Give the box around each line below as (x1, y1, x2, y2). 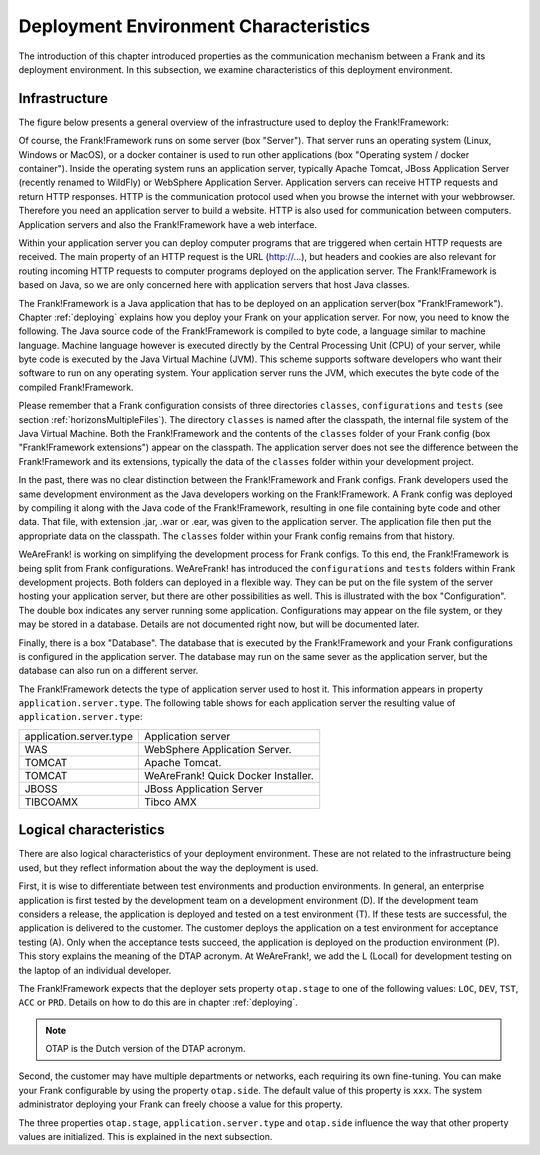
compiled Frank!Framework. (18, 381, 134, 393)
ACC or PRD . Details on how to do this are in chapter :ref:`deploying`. (18, 996, 299, 1009)
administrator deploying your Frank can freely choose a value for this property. (18, 1098, 344, 1110)
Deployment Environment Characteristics (18, 15, 371, 37)
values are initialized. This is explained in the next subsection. (18, 1131, 273, 1143)
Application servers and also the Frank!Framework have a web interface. (18, 218, 318, 230)
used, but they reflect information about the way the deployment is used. (18, 861, 319, 874)
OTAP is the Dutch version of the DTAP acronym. (45, 1043, 246, 1055)
